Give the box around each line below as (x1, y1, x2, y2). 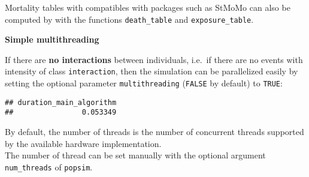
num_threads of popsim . (5, 160, 93, 173)
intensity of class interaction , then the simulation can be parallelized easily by (5, 65, 298, 77)
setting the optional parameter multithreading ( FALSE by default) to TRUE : (5, 77, 283, 89)
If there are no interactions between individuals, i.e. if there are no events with (5, 53, 303, 65)
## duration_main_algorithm (5, 98, 117, 107)
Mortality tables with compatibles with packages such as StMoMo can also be (5, 1, 290, 13)
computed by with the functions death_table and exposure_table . (5, 13, 254, 25)
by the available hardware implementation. (5, 137, 162, 149)
